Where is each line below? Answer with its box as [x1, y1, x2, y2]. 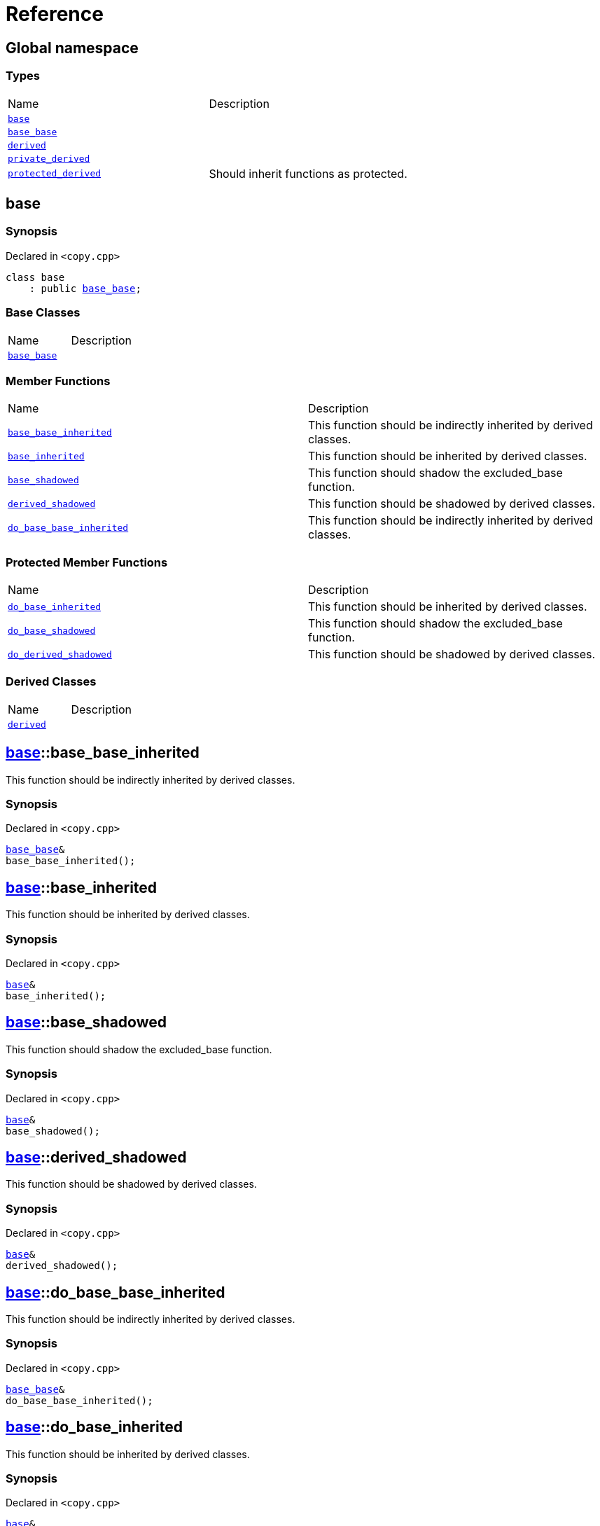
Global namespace [6, 39, 139, 57]
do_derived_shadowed [8, 648, 112, 660]
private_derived [8, 153, 90, 164]
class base [6, 271, 65, 283]
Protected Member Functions [6, 555, 168, 569]
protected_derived [8, 168, 102, 179]
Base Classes [6, 305, 81, 320]
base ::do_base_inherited [6, 1418, 183, 1436]
